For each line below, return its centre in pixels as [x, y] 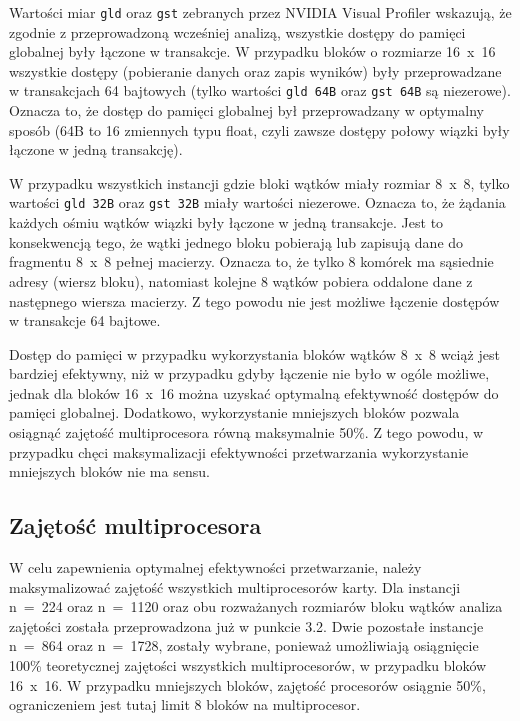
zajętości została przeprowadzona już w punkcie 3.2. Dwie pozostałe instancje [246, 625]
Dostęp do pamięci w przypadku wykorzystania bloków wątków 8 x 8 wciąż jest [254, 353]
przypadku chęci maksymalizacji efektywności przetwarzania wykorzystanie [239, 451]
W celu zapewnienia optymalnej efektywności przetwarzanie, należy [215, 567]
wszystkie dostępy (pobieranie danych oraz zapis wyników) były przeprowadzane [255, 70]
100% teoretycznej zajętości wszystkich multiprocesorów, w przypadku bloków [248, 665]
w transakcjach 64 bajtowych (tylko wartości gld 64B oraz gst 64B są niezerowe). [260, 90]
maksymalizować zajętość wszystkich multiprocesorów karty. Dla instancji [235, 586]
